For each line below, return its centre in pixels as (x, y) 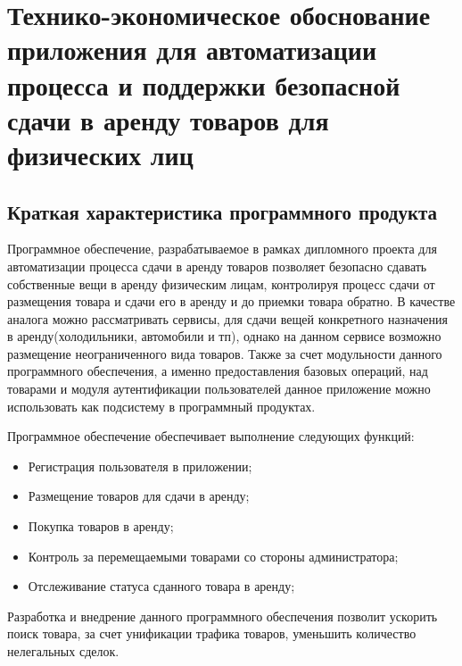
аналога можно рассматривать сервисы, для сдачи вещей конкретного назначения (227, 318)
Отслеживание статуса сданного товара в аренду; (161, 586)
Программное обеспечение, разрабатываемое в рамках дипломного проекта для (222, 249)
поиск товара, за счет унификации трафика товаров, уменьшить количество (212, 633)
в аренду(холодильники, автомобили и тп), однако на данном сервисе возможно (224, 336)
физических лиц (100, 154)
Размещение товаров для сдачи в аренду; (139, 496)
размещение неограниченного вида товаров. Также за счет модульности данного (225, 353)
